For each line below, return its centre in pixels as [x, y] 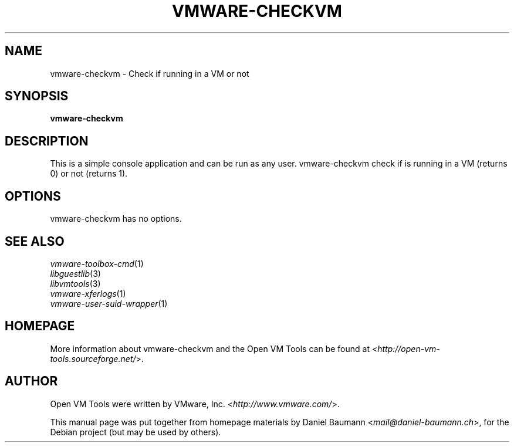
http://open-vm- [409, 348]
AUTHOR [31, 381]
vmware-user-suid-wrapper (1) [109, 303]
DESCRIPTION [47, 141]
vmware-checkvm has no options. [116, 219]
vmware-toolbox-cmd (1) [97, 263]
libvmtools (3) [75, 283]
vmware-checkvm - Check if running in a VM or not [150, 73]
